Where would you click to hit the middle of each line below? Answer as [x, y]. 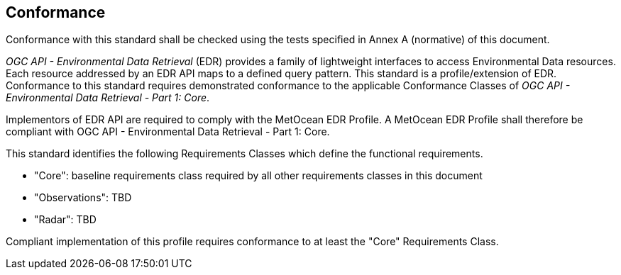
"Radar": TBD [65, 220]
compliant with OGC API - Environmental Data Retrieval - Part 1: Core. [168, 132]
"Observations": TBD [83, 198]
